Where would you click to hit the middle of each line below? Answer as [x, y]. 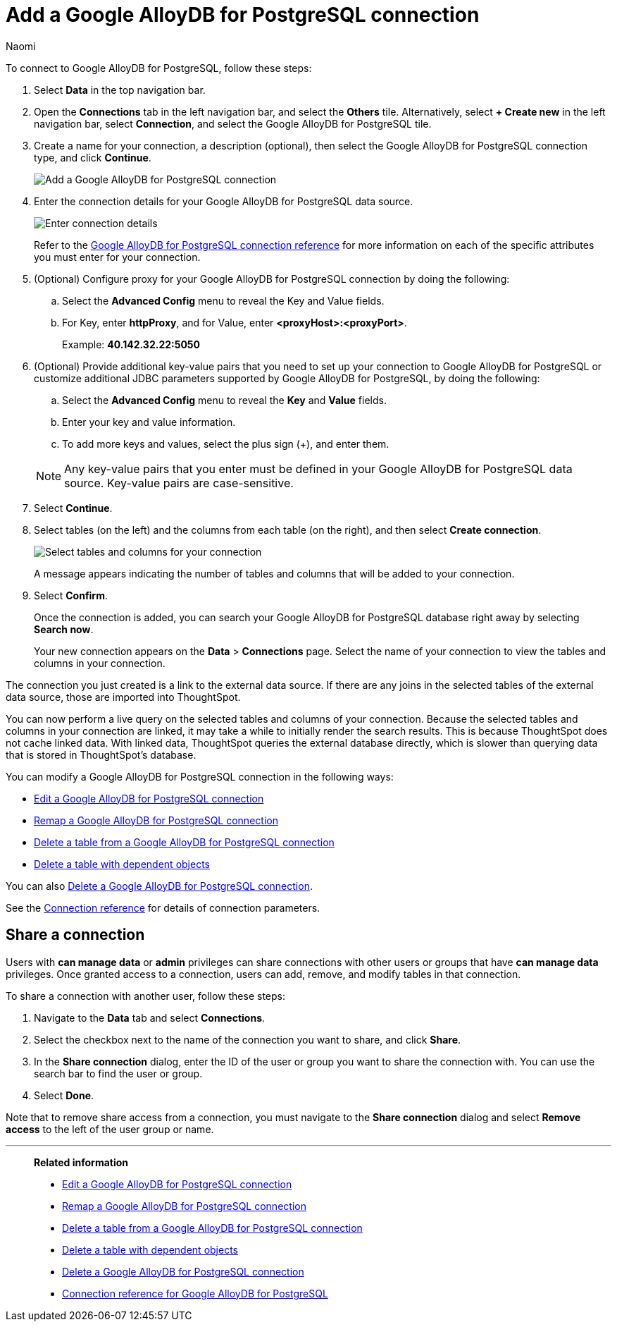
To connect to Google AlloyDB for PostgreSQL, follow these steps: [159, 68]
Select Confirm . [71, 595]
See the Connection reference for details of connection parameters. [163, 907]
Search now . [64, 629]
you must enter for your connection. [117, 257]
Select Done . [64, 1095]
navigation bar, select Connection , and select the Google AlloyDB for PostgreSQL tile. [233, 123]
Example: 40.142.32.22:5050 [131, 344]
